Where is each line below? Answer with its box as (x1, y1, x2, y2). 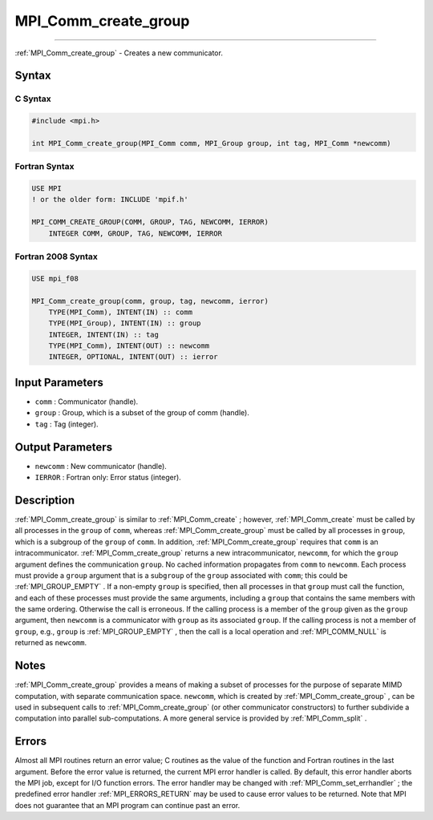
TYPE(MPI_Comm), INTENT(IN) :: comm (48, 307, 192, 317)
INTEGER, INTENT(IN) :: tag (48, 329, 160, 339)
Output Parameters (14, 440, 112, 454)
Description (14, 493, 75, 507)
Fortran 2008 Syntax (14, 251, 98, 262)
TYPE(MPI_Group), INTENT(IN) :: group (48, 319, 201, 328)
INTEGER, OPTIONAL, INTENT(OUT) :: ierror (48, 353, 218, 362)
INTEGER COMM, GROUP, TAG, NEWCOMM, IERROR (48, 228, 222, 238)
